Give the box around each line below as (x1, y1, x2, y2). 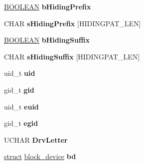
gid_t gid (4, 84, 34, 95)
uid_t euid (4, 101, 39, 111)
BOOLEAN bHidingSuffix (4, 35, 90, 45)
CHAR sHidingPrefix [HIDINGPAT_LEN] (4, 18, 141, 28)
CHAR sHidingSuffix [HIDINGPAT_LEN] (4, 51, 140, 61)
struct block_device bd (4, 151, 76, 162)
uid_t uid (4, 68, 35, 78)
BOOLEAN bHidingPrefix (4, 1, 91, 11)
